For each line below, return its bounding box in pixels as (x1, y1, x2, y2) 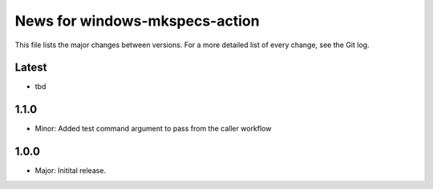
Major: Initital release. (34, 166, 107, 175)
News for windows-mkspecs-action (14, 12, 260, 30)
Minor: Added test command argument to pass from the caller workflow (34, 124, 272, 134)
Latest (14, 61, 47, 74)
